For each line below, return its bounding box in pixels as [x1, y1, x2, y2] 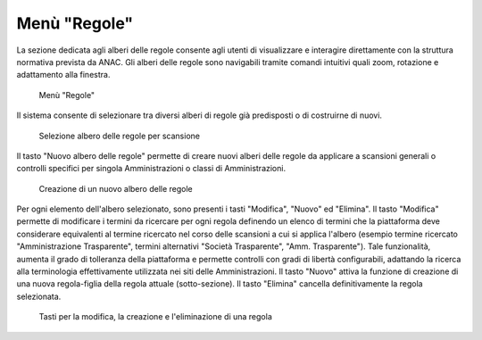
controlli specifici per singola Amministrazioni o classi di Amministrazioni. [16, 163, 286, 174]
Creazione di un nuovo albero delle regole [38, 183, 194, 194]
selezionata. [16, 291, 62, 302]
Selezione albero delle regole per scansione [38, 130, 201, 141]
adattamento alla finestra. [16, 70, 111, 80]
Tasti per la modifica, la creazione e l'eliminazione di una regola [38, 311, 272, 322]
